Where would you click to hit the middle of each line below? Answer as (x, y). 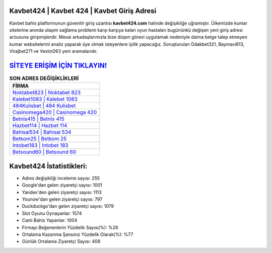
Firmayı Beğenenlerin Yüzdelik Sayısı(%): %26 (70, 227)
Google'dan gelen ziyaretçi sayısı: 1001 (62, 185)
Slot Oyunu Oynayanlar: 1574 (52, 213)
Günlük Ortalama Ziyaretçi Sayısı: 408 (61, 241)
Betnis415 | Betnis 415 (39, 119)
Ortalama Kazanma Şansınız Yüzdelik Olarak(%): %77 (78, 234)
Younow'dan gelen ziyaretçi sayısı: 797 (62, 199)
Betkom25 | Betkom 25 (40, 139)
